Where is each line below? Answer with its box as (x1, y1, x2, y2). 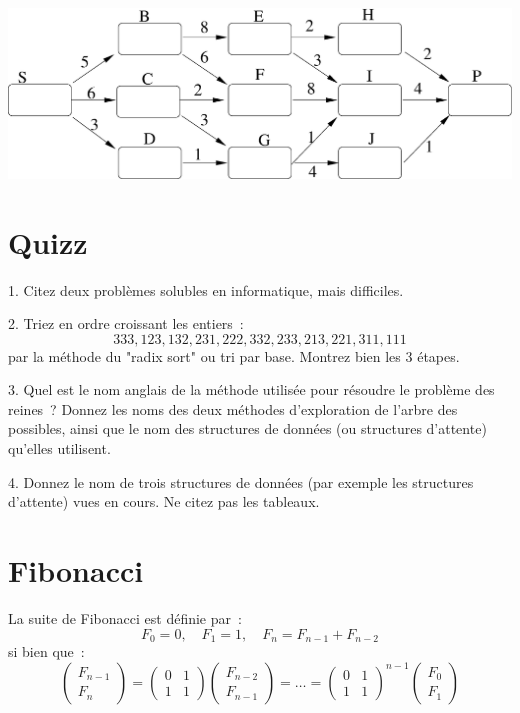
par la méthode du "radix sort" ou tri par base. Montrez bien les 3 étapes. (8, 345, 460, 366)
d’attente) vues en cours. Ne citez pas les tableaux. (8, 491, 320, 512)
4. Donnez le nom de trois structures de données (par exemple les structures (8, 471, 474, 492)
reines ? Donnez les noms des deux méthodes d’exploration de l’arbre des (8, 398, 458, 419)
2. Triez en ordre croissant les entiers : (8, 313, 244, 334)
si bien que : (8, 641, 85, 662)
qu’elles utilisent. (8, 438, 111, 459)
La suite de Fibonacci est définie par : (8, 607, 242, 628)
